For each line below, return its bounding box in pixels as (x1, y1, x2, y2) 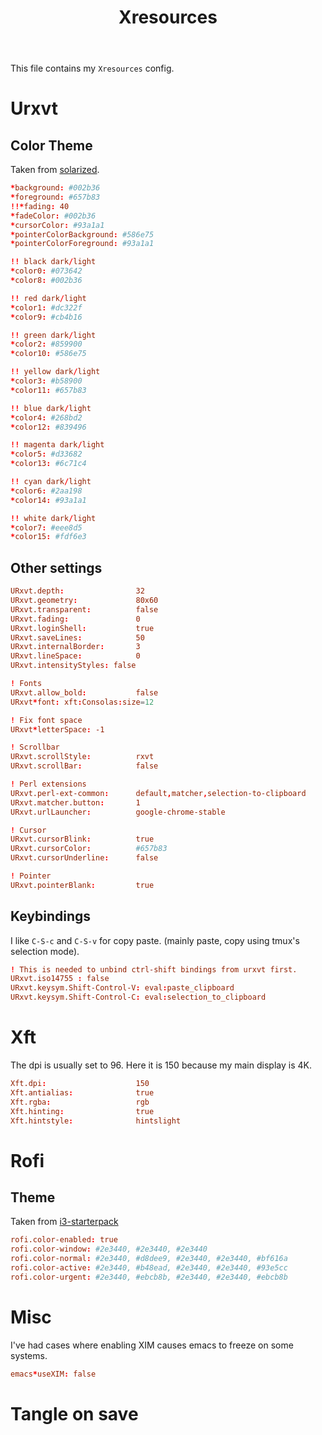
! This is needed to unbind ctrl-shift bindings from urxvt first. (10, 964, 298, 975)
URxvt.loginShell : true (10, 623, 155, 633)
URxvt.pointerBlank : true (10, 880, 155, 890)
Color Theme (10, 137, 93, 154)
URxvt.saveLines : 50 (10, 632, 145, 643)
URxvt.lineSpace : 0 (10, 651, 141, 661)
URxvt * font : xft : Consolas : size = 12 (10, 697, 155, 707)
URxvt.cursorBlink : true (10, 834, 155, 845)
